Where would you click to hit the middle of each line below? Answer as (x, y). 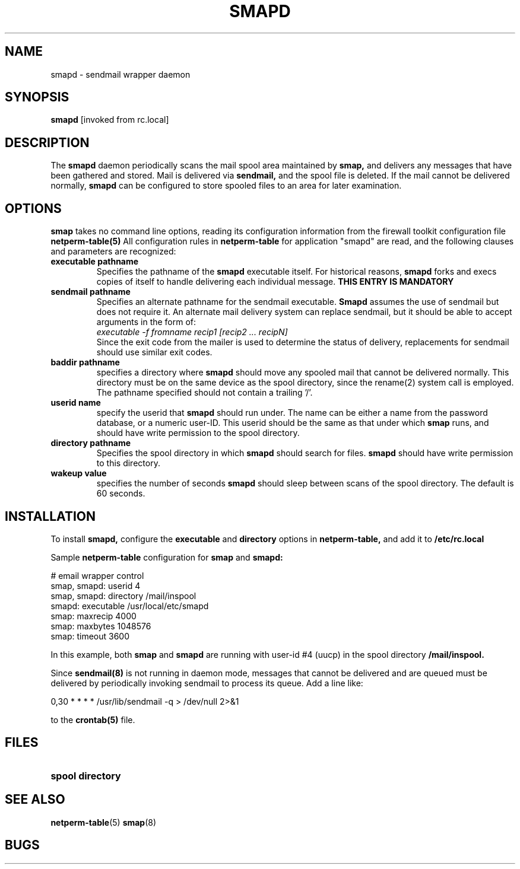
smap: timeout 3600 (90, 636)
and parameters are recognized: (113, 252)
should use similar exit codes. (154, 352)
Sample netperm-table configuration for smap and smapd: (167, 557)
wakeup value (79, 473)
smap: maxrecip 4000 (93, 616)
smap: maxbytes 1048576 (101, 626)
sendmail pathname (91, 292)
